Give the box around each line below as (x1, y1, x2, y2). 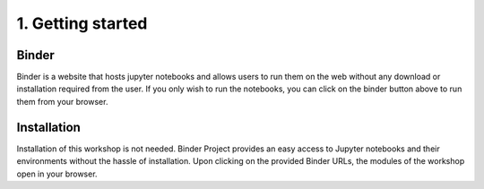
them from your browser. (16, 96, 108, 107)
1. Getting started (16, 13, 148, 33)
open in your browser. (16, 168, 98, 179)
